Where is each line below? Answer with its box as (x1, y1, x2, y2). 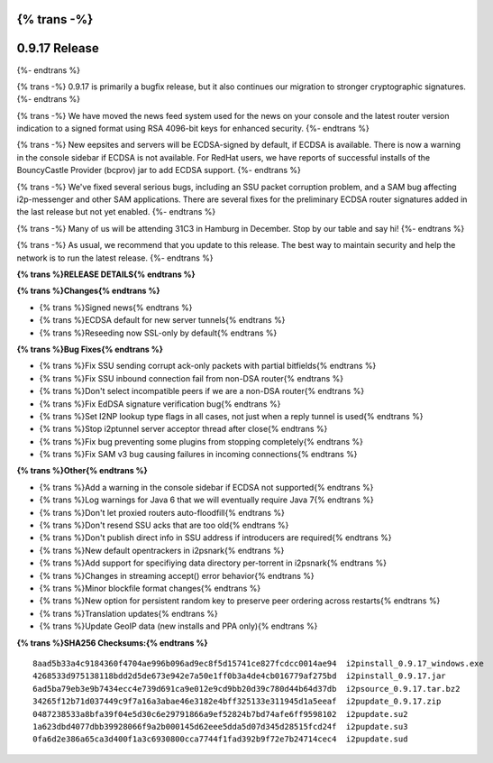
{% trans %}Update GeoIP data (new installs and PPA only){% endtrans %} (39, 621, 318, 631)
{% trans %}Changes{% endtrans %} (16, 285, 161, 297)
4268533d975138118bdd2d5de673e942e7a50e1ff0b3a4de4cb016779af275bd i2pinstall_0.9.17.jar (32, 671, 446, 681)
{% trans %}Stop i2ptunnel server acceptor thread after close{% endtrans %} (39, 424, 328, 435)
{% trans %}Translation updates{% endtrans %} (39, 608, 218, 619)
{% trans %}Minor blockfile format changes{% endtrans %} (39, 583, 261, 593)
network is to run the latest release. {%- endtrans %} (16, 253, 214, 263)
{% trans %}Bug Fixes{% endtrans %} (16, 344, 164, 354)
